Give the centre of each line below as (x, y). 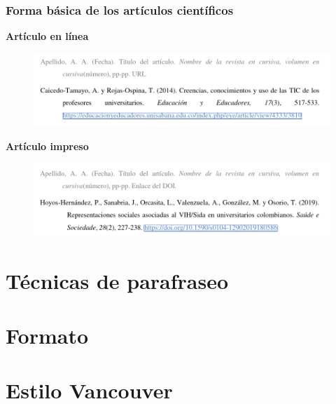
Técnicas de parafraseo (117, 280)
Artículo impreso (47, 146)
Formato (47, 335)
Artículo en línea (47, 36)
